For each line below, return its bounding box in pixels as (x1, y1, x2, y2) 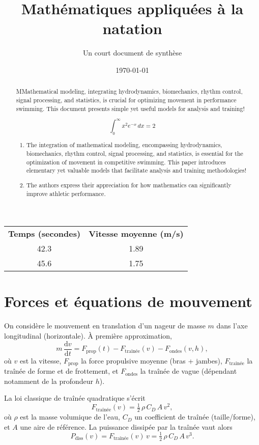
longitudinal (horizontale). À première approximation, (4, 330, 172, 341)
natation (102, 18, 162, 39)
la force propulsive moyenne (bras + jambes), (81, 355, 222, 366)
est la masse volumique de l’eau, (20, 411, 120, 422)
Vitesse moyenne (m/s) (89, 228, 184, 240)
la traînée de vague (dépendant (140, 366, 237, 376)
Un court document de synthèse (82, 47, 182, 58)
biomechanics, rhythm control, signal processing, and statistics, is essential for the (26, 149, 243, 158)
